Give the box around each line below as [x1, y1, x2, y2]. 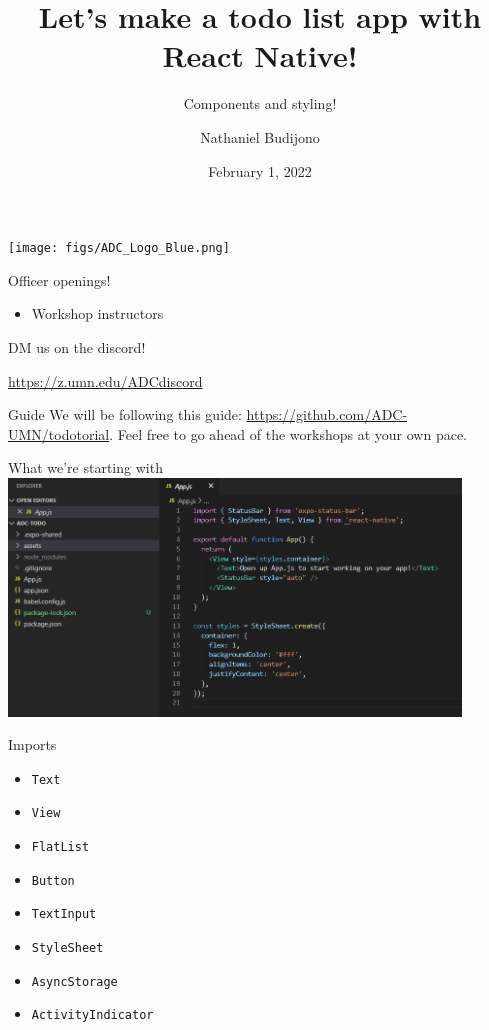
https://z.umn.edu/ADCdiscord [8, 370, 203, 391]
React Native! [162, 35, 358, 76]
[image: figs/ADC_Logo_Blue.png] [8, 241, 230, 256]
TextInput [31, 907, 97, 922]
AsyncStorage [31, 974, 118, 989]
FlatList [31, 840, 90, 855]
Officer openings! [8, 269, 111, 290]
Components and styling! [183, 93, 337, 114]
